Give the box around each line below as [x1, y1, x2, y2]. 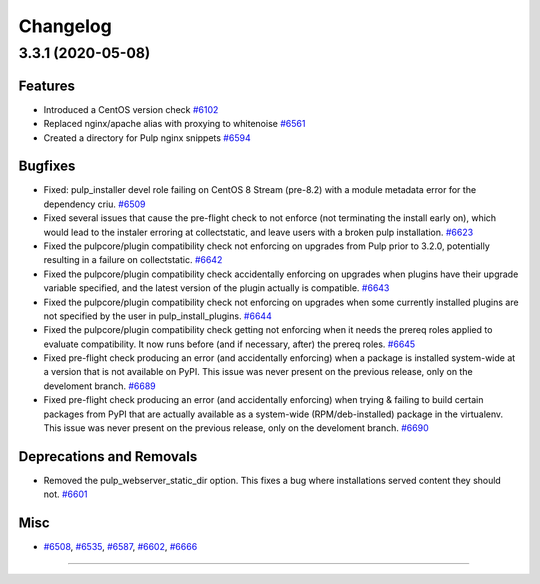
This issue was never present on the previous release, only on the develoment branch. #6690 [43, 422, 429, 434]
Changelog [18, 15, 112, 37]
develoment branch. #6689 [43, 380, 157, 392]
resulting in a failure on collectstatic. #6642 [43, 254, 223, 266]
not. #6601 [43, 488, 88, 500]
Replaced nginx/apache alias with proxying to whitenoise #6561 [43, 118, 306, 130]
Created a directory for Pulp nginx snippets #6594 [43, 131, 251, 144]
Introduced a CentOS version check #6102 [43, 103, 219, 115]
